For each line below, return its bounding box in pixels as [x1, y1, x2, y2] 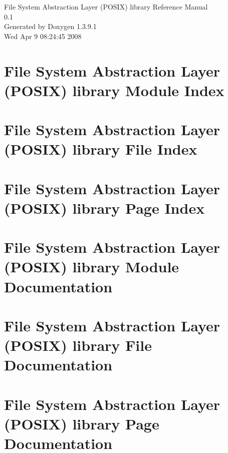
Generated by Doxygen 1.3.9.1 [4, 21, 97, 32]
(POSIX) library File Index [4, 139, 197, 159]
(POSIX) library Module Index [4, 80, 224, 100]
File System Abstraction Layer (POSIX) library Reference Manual [4, 2, 208, 12]
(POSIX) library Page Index [4, 197, 205, 218]
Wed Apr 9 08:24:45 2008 [4, 31, 82, 41]
